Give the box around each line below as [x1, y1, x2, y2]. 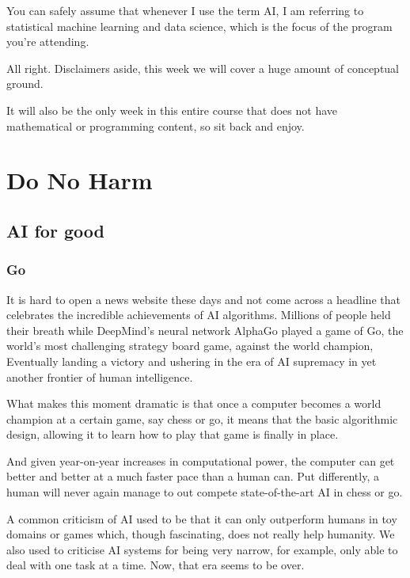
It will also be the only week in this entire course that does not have [6, 101, 338, 118]
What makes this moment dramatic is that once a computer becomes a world [6, 395, 382, 412]
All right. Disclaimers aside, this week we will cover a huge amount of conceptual [6, 59, 400, 76]
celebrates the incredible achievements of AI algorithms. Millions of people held [6, 306, 391, 323]
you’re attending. [6, 33, 89, 50]
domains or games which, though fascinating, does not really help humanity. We [6, 526, 395, 542]
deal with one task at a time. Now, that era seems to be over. [6, 557, 305, 573]
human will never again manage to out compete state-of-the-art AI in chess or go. [6, 484, 403, 500]
